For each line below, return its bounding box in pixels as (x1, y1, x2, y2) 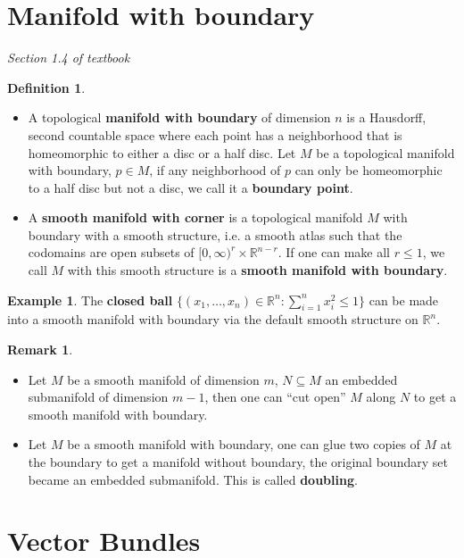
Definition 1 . (7, 78, 86, 96)
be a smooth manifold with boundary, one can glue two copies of (67, 435, 420, 454)
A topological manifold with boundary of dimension (28, 108, 331, 127)
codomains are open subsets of (28, 243, 195, 262)
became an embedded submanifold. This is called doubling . (28, 470, 358, 488)
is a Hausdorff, (346, 108, 427, 127)
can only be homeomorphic (294, 161, 443, 179)
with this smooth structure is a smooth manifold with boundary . (67, 261, 448, 279)
